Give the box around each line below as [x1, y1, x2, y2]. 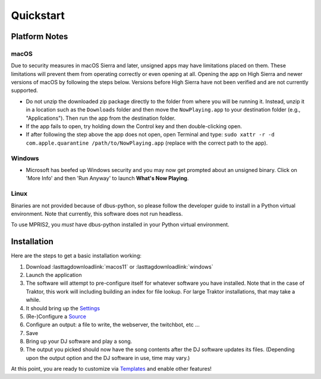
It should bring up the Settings [26, 304, 100, 311]
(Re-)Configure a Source [26, 313, 86, 320]
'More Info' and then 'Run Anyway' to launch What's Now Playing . [26, 175, 189, 182]
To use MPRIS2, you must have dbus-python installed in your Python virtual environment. [11, 221, 230, 228]
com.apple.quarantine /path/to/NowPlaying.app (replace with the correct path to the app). [26, 139, 268, 146]
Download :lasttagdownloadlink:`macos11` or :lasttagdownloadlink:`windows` [26, 263, 213, 270]
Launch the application [26, 271, 82, 278]
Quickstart [11, 9, 65, 22]
